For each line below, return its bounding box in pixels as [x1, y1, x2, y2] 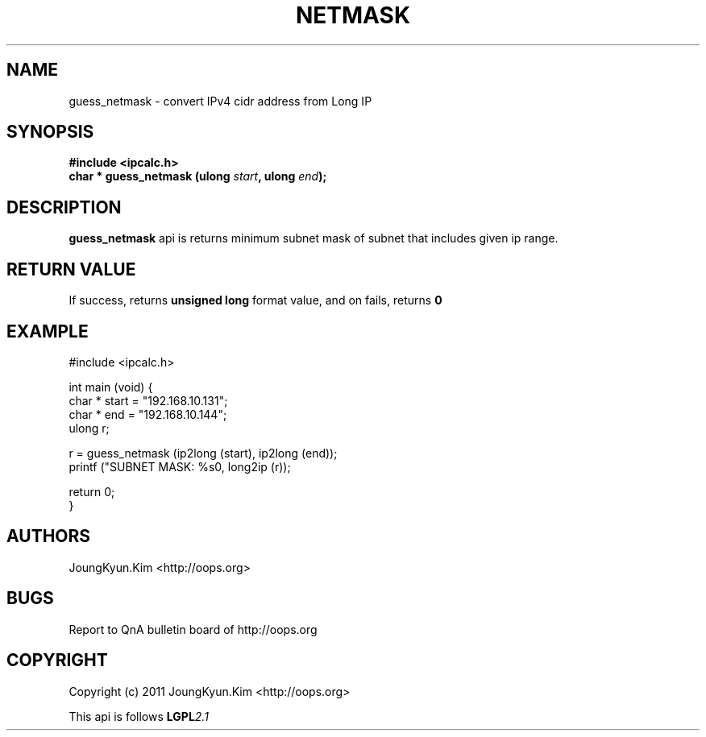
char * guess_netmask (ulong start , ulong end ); [69, 169, 327, 184]
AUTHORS [6, 526, 91, 547]
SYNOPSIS [6, 122, 94, 143]
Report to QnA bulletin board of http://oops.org [69, 622, 318, 636]
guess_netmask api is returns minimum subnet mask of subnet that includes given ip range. [69, 231, 559, 246]
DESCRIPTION [6, 197, 122, 217]
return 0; [69, 484, 115, 499]
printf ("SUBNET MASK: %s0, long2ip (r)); [69, 459, 291, 474]
